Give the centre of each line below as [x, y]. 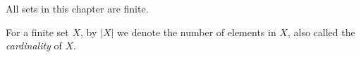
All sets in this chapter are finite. [77, 8]
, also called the [321, 32]
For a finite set [37, 32]
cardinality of [34, 46]
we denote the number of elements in [197, 32]
